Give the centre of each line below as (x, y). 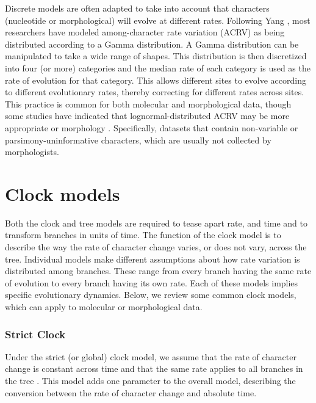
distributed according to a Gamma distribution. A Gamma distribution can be (152, 44)
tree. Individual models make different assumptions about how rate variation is (153, 259)
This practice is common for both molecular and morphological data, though (148, 103)
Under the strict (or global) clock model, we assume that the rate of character (151, 356)
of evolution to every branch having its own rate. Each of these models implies (152, 282)
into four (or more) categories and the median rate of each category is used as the (158, 67)
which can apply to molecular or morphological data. (104, 307)
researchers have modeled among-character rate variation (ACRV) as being (145, 32)
